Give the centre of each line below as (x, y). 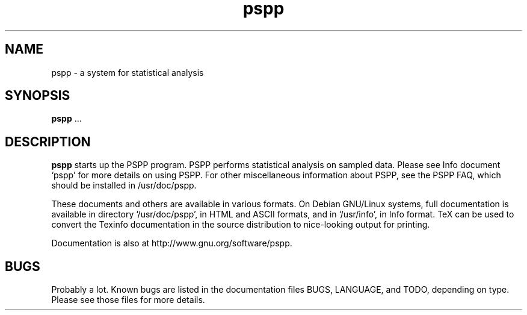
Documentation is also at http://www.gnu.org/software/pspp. (172, 243)
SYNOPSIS (38, 96)
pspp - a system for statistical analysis (128, 72)
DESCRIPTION (48, 142)
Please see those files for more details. (128, 300)
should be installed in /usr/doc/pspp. (124, 186)
